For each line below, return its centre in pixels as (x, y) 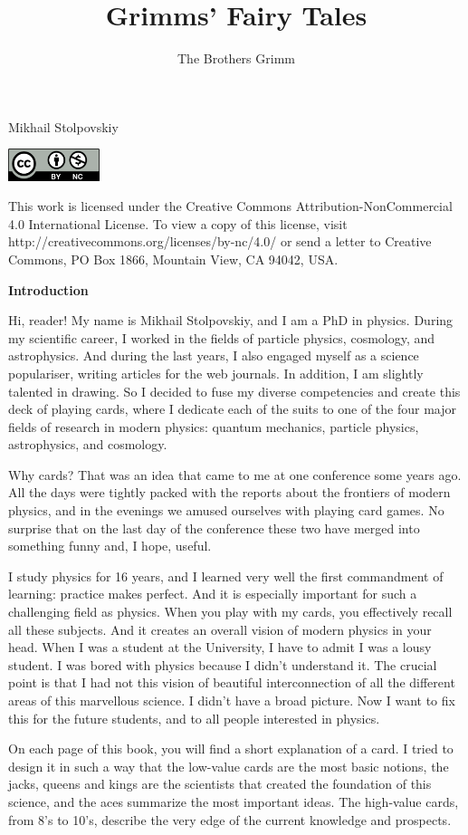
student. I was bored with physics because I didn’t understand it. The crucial (223, 664)
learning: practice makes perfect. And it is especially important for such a (213, 594)
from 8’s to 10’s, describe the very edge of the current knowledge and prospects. (230, 819)
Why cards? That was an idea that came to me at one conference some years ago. (235, 474)
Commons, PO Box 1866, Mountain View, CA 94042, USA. (173, 259)
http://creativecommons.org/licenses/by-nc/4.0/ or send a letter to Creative (220, 241)
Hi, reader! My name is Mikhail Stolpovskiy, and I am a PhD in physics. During (231, 320)
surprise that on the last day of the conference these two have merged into (214, 528)
